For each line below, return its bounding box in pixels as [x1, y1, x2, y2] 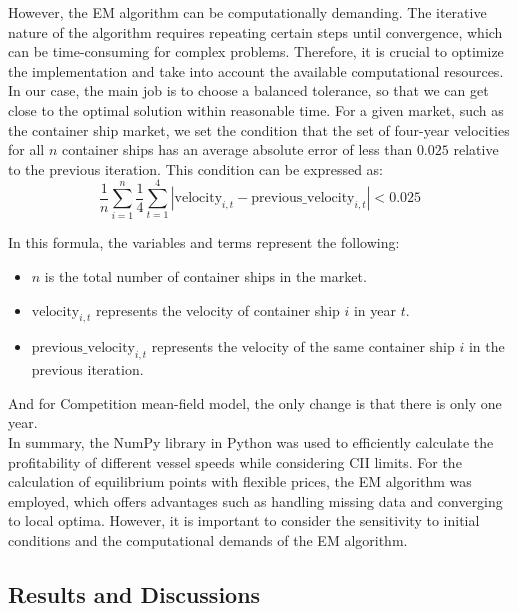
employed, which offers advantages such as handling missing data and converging [8, 490, 503, 511]
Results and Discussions [8, 578, 261, 609]
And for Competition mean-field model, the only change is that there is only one [8, 392, 502, 413]
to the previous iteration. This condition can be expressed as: [8, 158, 384, 179]
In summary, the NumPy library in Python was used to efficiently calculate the [8, 432, 494, 453]
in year [353, 299, 397, 320]
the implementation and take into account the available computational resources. [8, 60, 504, 81]
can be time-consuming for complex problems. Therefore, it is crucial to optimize [8, 41, 504, 62]
